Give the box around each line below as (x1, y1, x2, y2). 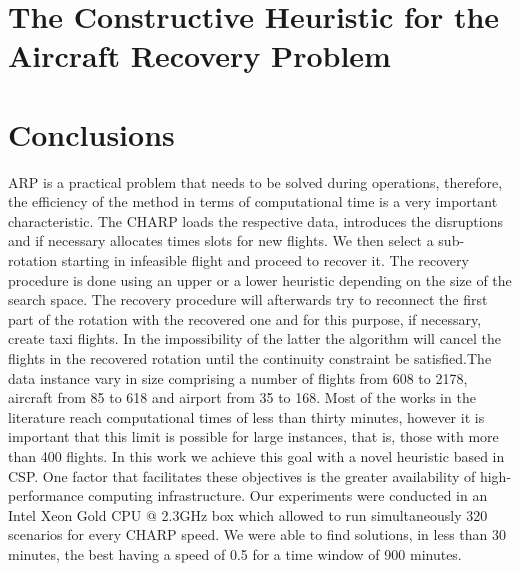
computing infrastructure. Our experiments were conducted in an (88, 485, 488, 506)
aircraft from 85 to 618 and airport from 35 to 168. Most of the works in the (8, 387, 476, 408)
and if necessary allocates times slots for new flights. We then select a (8, 230, 434, 251)
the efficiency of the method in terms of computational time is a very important (8, 191, 498, 212)
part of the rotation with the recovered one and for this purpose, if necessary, (8, 308, 482, 329)
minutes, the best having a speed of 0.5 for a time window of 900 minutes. (8, 543, 462, 564)
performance (8, 485, 84, 506)
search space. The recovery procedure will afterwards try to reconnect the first (8, 289, 488, 310)
